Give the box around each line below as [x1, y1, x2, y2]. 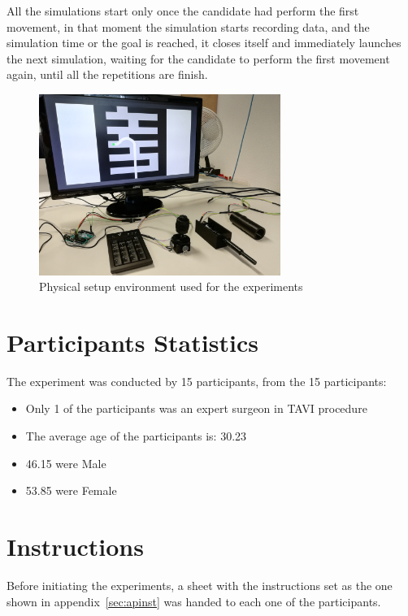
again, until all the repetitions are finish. [7, 66, 208, 83]
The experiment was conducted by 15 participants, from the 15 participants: [7, 372, 387, 389]
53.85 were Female [25, 482, 117, 499]
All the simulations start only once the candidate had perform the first [7, 2, 359, 19]
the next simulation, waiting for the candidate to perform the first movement [7, 50, 390, 67]
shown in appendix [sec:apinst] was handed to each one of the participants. [7, 592, 381, 609]
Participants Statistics [7, 325, 258, 358]
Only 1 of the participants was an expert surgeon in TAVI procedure [25, 400, 367, 417]
